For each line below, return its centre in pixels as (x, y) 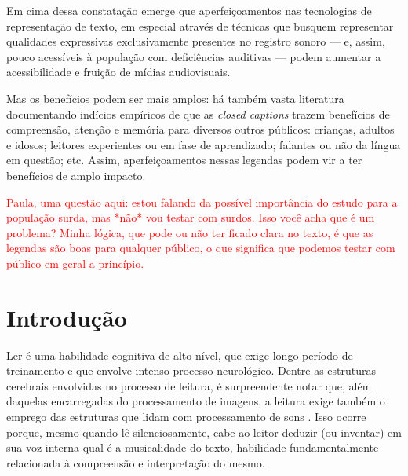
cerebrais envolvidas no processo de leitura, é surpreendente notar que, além (189, 385)
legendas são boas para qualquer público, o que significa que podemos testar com (201, 248)
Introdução (67, 317)
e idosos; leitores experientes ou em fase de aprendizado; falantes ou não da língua (204, 144)
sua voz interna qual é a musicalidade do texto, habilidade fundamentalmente (193, 447)
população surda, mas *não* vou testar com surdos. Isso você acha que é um (191, 217)
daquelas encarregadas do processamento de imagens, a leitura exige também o (196, 401)
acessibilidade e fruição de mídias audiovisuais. (118, 72)
